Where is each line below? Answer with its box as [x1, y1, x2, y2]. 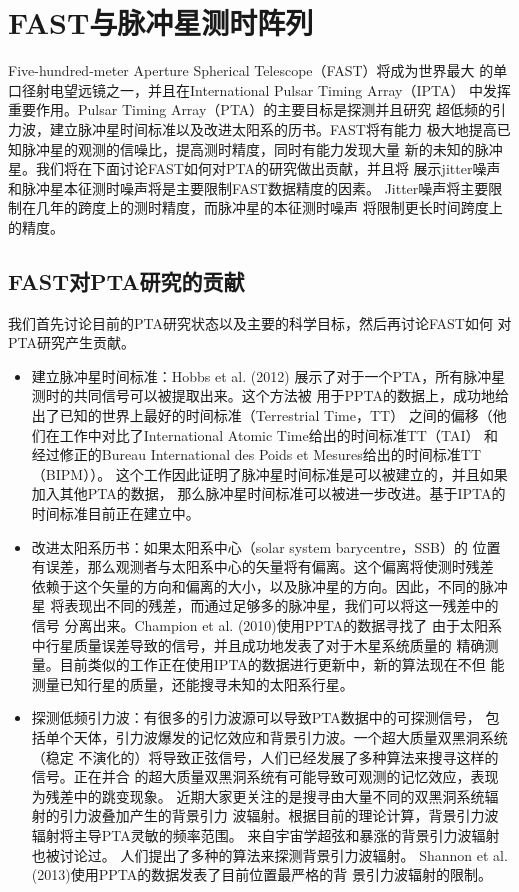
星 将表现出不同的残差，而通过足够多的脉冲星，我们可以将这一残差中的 [31, 595, 499, 616]
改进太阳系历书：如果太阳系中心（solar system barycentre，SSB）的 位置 [31, 536, 501, 557]
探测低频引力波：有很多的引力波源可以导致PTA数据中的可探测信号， [31, 707, 481, 728]
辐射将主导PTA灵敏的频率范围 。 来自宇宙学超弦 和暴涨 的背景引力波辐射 [31, 824, 500, 845]
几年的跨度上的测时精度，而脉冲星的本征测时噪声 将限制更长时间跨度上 [35, 197, 503, 218]
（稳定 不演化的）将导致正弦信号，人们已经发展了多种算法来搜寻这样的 [31, 746, 499, 767]
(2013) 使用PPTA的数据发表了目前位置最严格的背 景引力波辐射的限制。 [31, 864, 492, 885]
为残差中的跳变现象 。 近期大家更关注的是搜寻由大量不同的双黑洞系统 [31, 785, 485, 806]
